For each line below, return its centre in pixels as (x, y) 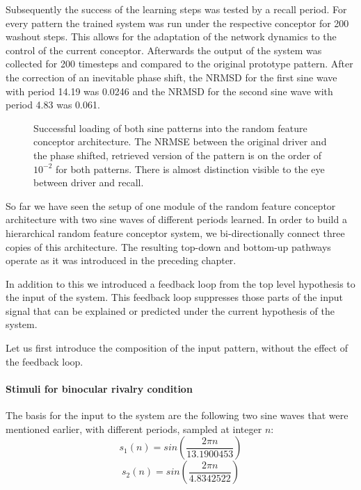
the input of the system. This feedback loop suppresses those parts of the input (174, 297)
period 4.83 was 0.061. (53, 105)
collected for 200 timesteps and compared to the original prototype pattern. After (179, 64)
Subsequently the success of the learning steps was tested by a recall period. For (176, 9)
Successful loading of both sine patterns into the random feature (170, 128)
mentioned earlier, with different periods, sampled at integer (134, 428)
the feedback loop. (45, 361)
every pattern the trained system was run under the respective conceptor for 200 (177, 23)
